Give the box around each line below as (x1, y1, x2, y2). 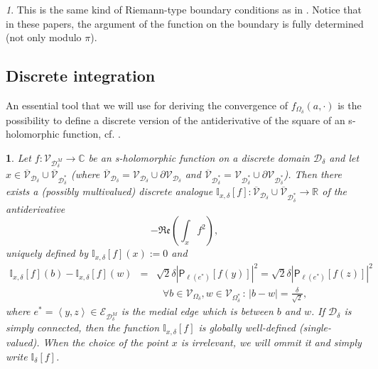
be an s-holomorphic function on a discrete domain (88, 150, 310, 165)
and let (329, 150, 360, 165)
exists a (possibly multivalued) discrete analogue (6, 184, 213, 199)
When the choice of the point (43, 334, 168, 349)
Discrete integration (6, 65, 156, 87)
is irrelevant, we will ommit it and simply (180, 334, 362, 349)
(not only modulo (6, 30, 82, 45)
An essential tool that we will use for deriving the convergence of (6, 97, 288, 112)
